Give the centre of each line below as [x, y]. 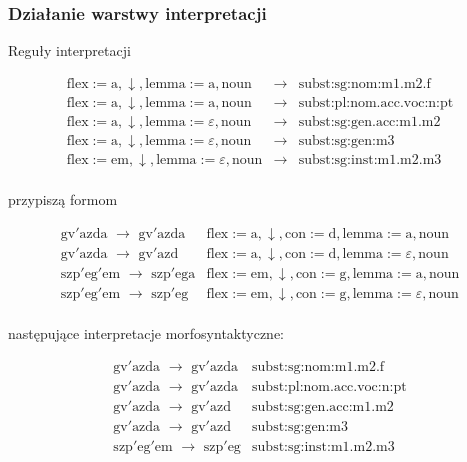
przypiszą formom [63, 199]
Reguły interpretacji [69, 50]
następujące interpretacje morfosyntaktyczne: [146, 332]
